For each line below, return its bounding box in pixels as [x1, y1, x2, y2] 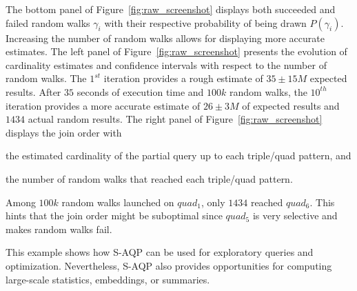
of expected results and [242, 98, 340, 112]
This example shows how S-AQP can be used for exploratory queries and [6, 245, 314, 259]
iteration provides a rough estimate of [103, 71, 263, 86]
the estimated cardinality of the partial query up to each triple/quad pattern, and [6, 148, 351, 163]
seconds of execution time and [76, 84, 204, 99]
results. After [6, 84, 61, 99]
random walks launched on [61, 194, 174, 209]
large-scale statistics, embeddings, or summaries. [6, 272, 210, 286]
